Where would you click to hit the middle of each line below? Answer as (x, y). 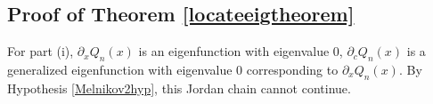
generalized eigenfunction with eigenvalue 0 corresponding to (173, 69)
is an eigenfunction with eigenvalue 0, (241, 51)
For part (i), (41, 51)
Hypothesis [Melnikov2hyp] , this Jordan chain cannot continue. (179, 88)
